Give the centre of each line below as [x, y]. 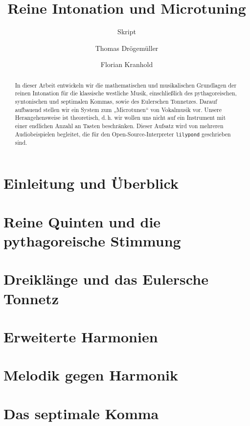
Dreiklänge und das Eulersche [106, 279]
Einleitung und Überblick [91, 183]
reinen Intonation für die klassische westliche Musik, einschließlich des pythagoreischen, [126, 93]
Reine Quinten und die [82, 221]
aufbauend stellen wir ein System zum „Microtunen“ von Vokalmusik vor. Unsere [118, 109]
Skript [127, 32]
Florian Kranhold [127, 64]
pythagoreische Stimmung [92, 241]
